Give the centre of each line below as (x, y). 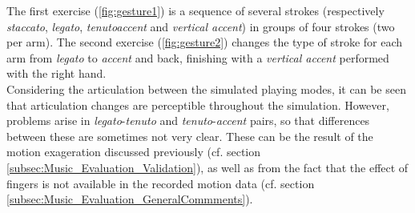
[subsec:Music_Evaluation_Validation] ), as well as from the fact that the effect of (207, 167)
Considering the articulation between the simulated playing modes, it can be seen (206, 88)
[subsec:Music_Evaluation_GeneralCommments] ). (130, 199)
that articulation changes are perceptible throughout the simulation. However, (198, 104)
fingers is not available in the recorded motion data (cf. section (161, 183)
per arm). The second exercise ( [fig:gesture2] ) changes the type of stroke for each (205, 42)
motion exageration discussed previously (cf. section (134, 152)
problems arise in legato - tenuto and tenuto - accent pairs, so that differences (188, 121)
